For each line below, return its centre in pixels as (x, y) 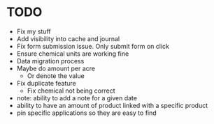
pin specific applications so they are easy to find (86, 113)
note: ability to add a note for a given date (77, 98)
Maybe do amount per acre (56, 68)
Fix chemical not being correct (71, 91)
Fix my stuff (34, 31)
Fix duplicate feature (46, 83)
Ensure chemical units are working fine (73, 54)
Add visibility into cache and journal (68, 38)
